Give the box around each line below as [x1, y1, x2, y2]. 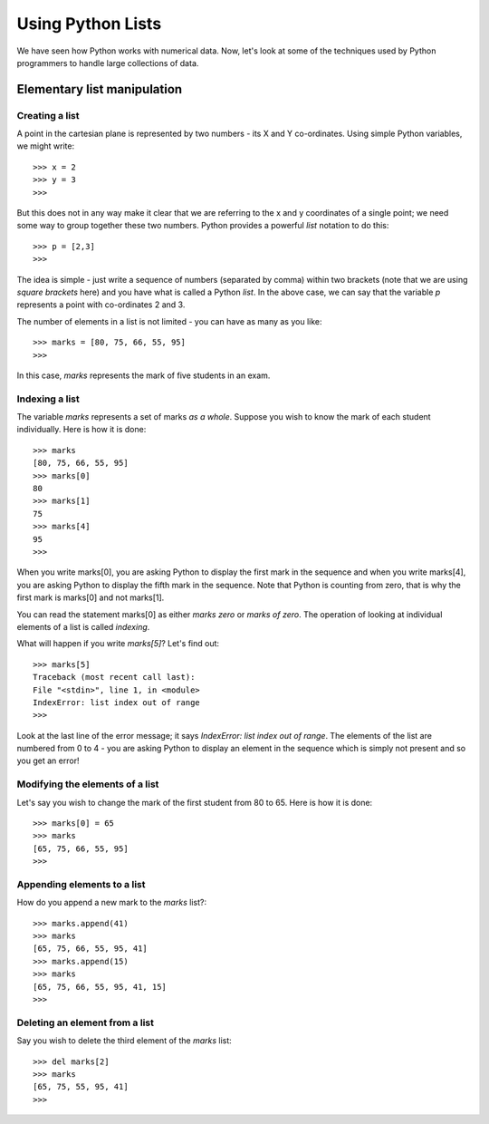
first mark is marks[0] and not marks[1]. [16, 592, 165, 603]
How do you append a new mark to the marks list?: [16, 897, 207, 908]
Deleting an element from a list [16, 1016, 154, 1029]
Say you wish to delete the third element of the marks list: [16, 1035, 233, 1046]
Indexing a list [16, 392, 81, 405]
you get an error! [16, 755, 80, 766]
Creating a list [16, 109, 80, 121]
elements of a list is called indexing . [16, 621, 150, 632]
